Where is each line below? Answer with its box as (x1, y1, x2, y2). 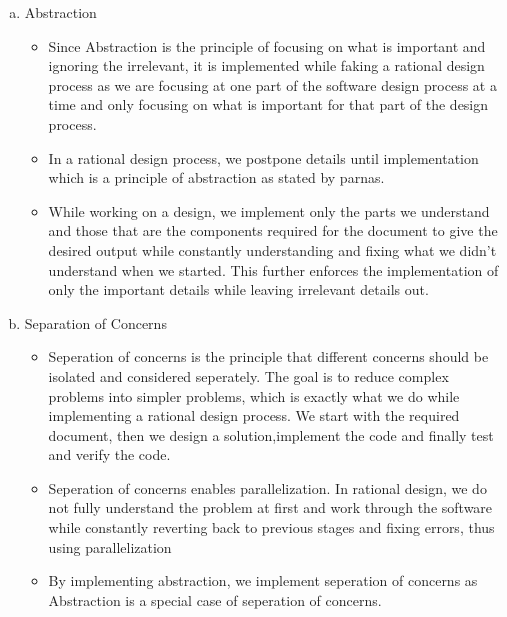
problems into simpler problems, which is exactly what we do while (48, 385, 460, 406)
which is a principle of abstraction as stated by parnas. (48, 167, 385, 188)
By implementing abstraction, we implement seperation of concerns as (48, 570, 478, 591)
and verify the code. (48, 444, 171, 465)
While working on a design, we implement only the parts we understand (48, 200, 490, 221)
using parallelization (48, 536, 172, 557)
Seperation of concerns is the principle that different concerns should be (48, 346, 489, 367)
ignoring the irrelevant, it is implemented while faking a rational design (48, 55, 485, 76)
